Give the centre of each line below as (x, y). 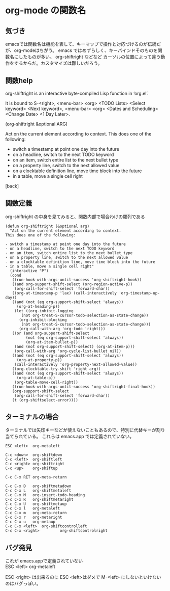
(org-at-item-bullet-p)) (52, 342)
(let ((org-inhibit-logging (44, 311)
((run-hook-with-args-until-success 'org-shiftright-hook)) (77, 280)
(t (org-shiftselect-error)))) (45, 400)
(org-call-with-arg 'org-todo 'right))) (62, 329)
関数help (19, 81)
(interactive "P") (29, 271)
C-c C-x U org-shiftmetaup (36, 504)
